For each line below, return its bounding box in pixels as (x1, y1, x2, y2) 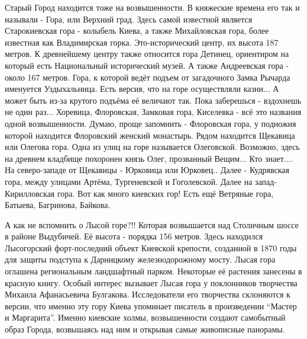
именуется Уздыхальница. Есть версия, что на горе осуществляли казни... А (5, 82, 279, 95)
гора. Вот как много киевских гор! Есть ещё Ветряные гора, (57, 187, 274, 199)
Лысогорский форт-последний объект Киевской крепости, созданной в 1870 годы (5, 241, 297, 254)
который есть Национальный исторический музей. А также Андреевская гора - (5, 59, 289, 71)
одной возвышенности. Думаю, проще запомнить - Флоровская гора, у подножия (5, 117, 296, 129)
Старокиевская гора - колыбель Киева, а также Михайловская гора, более (5, 24, 269, 37)
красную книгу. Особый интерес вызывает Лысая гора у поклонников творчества (5, 276, 298, 289)
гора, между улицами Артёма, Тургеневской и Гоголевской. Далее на (5, 175, 253, 187)
